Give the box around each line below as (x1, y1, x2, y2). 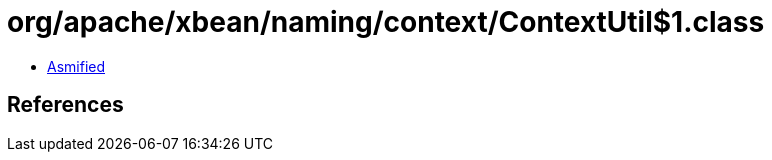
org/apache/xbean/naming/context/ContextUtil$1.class (7, 5, 765, 39)
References (7, 92, 124, 118)
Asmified (47, 57, 106, 75)
